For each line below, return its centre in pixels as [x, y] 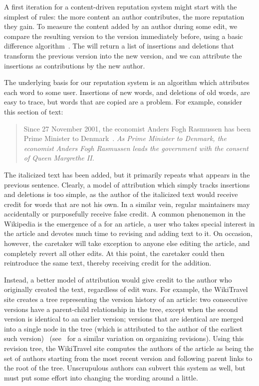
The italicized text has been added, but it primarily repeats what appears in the [127, 174]
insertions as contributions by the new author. [75, 65]
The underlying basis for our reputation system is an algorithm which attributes [127, 82]
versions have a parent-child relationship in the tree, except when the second [121, 309]
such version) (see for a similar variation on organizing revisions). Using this [124, 338]
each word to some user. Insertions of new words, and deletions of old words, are [127, 92]
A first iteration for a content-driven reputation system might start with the [121, 6]
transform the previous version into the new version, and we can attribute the [123, 55]
